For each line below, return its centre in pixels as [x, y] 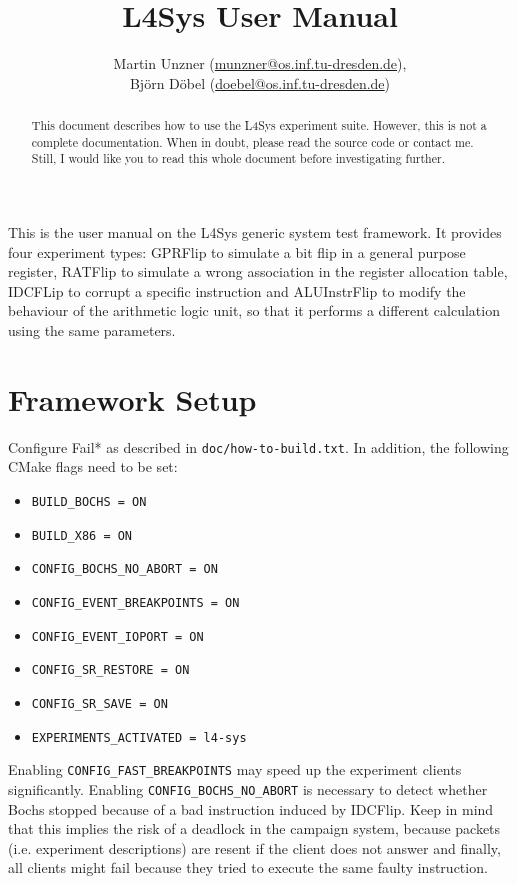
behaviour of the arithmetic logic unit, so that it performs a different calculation [254, 310]
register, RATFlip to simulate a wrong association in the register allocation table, [258, 271]
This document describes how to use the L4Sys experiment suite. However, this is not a [259, 125]
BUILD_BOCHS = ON [89, 502]
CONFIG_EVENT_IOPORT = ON [117, 636]
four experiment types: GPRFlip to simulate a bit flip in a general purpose [237, 251]
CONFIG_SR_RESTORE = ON [110, 670]
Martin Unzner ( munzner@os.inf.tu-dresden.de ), [260, 63]
